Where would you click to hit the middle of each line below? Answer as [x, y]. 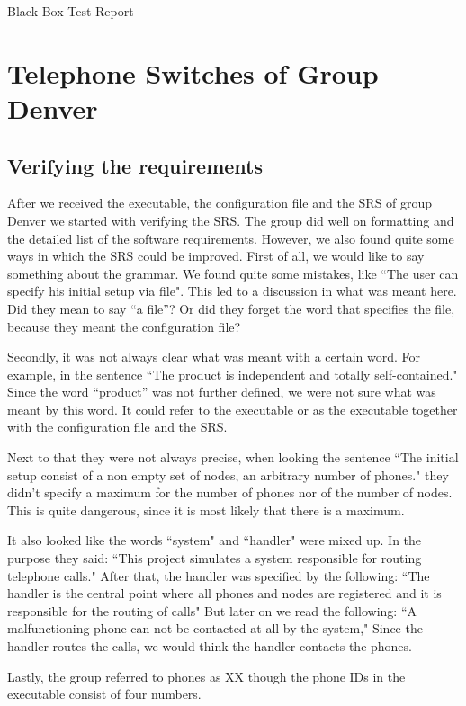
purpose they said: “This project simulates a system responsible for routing [215, 558]
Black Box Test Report [71, 11]
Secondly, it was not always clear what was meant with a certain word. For [214, 357]
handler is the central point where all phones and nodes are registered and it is [224, 593]
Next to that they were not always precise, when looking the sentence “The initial [233, 457]
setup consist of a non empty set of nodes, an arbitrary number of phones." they [228, 474]
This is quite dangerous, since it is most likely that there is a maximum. [206, 509]
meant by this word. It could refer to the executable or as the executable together [233, 409]
